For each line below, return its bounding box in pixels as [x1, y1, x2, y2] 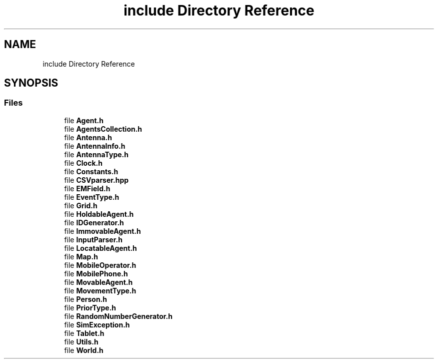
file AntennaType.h [64, 150, 128, 159]
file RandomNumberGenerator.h [64, 311, 172, 320]
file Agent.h [64, 116, 104, 125]
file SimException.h [64, 320, 130, 329]
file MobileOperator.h [64, 260, 136, 269]
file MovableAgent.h [64, 277, 133, 286]
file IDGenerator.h [64, 218, 124, 227]
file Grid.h [64, 201, 97, 210]
